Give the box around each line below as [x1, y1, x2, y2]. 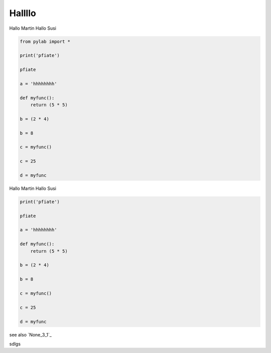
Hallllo [9, 8, 36, 19]
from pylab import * [20, 38, 70, 44]
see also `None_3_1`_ [9, 331, 52, 337]
